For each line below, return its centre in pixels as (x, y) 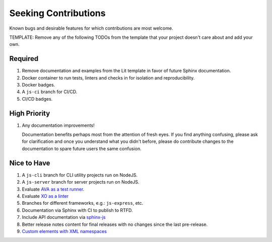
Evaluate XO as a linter (45, 196)
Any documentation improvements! (58, 125)
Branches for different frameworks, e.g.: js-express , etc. (83, 203)
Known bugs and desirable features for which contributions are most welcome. (91, 28)
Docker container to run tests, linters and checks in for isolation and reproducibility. (108, 77)
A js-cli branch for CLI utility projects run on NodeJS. (80, 175)
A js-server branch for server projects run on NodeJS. (81, 182)
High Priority (30, 113)
